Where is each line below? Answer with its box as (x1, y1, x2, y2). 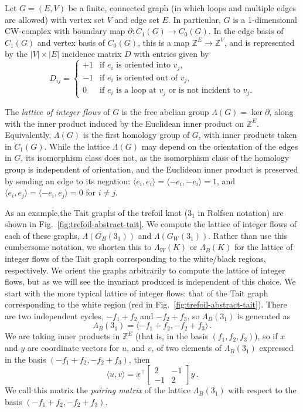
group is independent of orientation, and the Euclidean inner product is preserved (5, 163, 298, 175)
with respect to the (228, 384, 297, 396)
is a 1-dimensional (233, 13, 297, 25)
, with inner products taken (198, 129, 297, 141)
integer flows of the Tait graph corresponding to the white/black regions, (5, 252, 266, 264)
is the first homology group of (83, 129, 190, 141)
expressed (259, 342, 294, 354)
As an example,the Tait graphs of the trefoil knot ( (5, 206, 188, 218)
